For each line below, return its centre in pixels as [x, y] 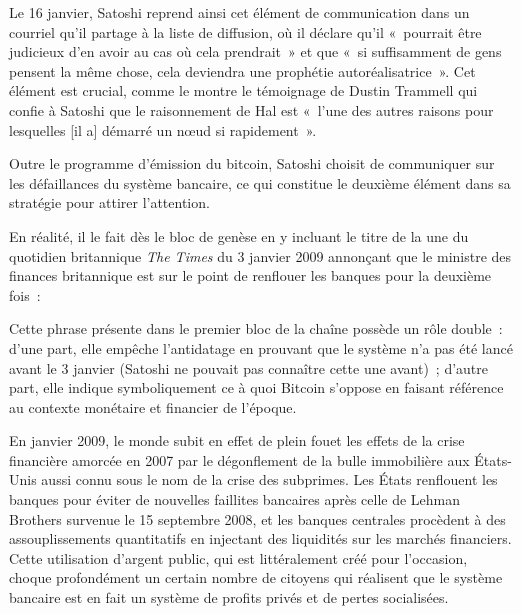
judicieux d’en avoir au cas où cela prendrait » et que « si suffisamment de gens [255, 51]
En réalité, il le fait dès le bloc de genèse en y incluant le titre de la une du [239, 235]
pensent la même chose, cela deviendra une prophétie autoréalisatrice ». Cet [242, 70]
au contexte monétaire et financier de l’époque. [153, 406]
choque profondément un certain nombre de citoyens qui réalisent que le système [256, 577]
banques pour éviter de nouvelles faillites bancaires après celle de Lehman [235, 499]
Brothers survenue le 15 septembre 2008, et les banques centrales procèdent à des [257, 518]
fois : [25, 294]
